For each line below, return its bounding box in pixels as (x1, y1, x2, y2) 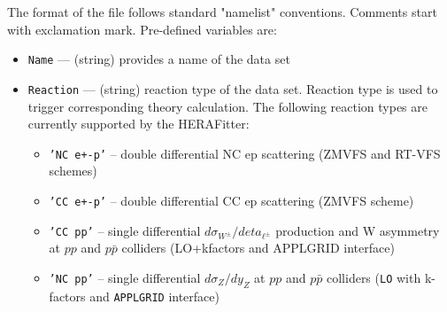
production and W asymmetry (275, 221, 440, 239)
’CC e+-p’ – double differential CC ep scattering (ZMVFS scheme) (49, 191, 414, 209)
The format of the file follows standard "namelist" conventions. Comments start (7, 3, 437, 20)
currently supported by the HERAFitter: (27, 114, 250, 133)
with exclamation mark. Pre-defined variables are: (7, 19, 277, 38)
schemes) (49, 161, 97, 180)
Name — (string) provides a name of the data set (27, 50, 290, 68)
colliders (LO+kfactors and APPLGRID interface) (121, 238, 395, 257)
